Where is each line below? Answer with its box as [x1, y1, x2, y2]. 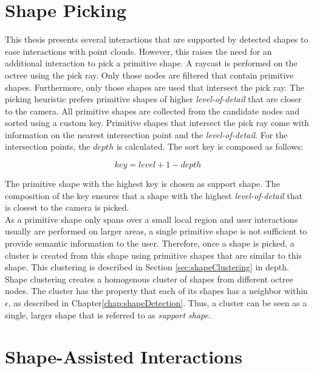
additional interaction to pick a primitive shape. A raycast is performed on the [5, 57, 298, 69]
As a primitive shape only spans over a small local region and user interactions [5, 212, 298, 225]
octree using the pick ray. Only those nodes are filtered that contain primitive [5, 68, 294, 81]
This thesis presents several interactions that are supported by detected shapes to [5, 33, 309, 46]
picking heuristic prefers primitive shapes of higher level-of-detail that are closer [5, 93, 302, 105]
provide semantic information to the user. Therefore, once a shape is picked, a [5, 237, 295, 250]
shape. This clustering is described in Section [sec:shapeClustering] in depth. [5, 261, 289, 273]
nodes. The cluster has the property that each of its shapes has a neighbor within [5, 284, 308, 297]
